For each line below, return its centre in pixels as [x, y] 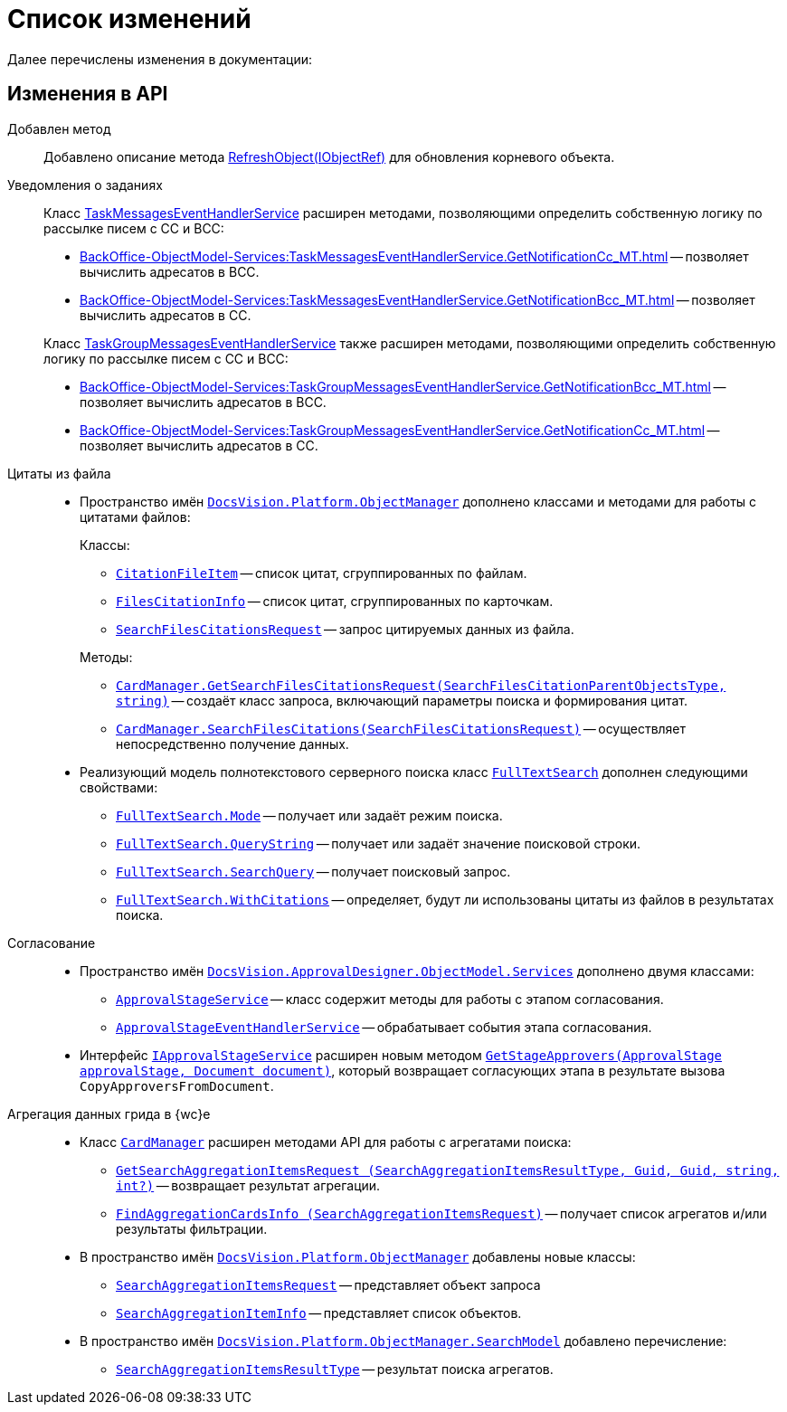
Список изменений [129, 19]
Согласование [52, 943]
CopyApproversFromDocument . [177, 1085]
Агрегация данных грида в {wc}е [109, 1113]
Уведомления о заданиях [85, 185]
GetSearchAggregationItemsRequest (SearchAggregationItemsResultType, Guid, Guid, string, [448, 1170]
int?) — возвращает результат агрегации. [248, 1185]
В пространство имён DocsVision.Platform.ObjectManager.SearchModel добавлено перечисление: [403, 1341]
